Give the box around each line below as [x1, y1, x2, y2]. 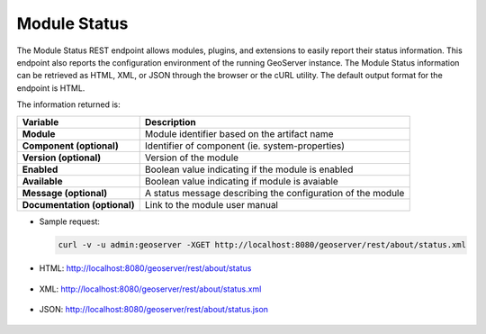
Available [22, 175, 63, 187]
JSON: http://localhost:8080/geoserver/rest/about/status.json [39, 304, 269, 315]
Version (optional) [22, 151, 102, 164]
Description [144, 115, 197, 128]
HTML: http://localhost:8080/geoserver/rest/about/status [39, 263, 252, 274]
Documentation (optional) [22, 198, 135, 211]
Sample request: [39, 216, 101, 227]
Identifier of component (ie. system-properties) [144, 140, 346, 152]
